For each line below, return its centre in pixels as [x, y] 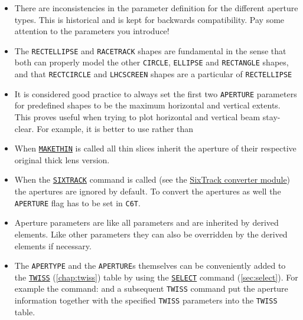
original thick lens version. [62, 159]
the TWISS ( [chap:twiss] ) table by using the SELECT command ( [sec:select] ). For [156, 277]
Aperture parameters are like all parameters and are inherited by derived [146, 222]
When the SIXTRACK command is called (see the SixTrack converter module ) [152, 179]
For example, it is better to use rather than [115, 128]
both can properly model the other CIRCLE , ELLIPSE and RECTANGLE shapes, [151, 62]
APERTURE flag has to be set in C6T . [77, 202]
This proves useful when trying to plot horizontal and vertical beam [137, 117]
